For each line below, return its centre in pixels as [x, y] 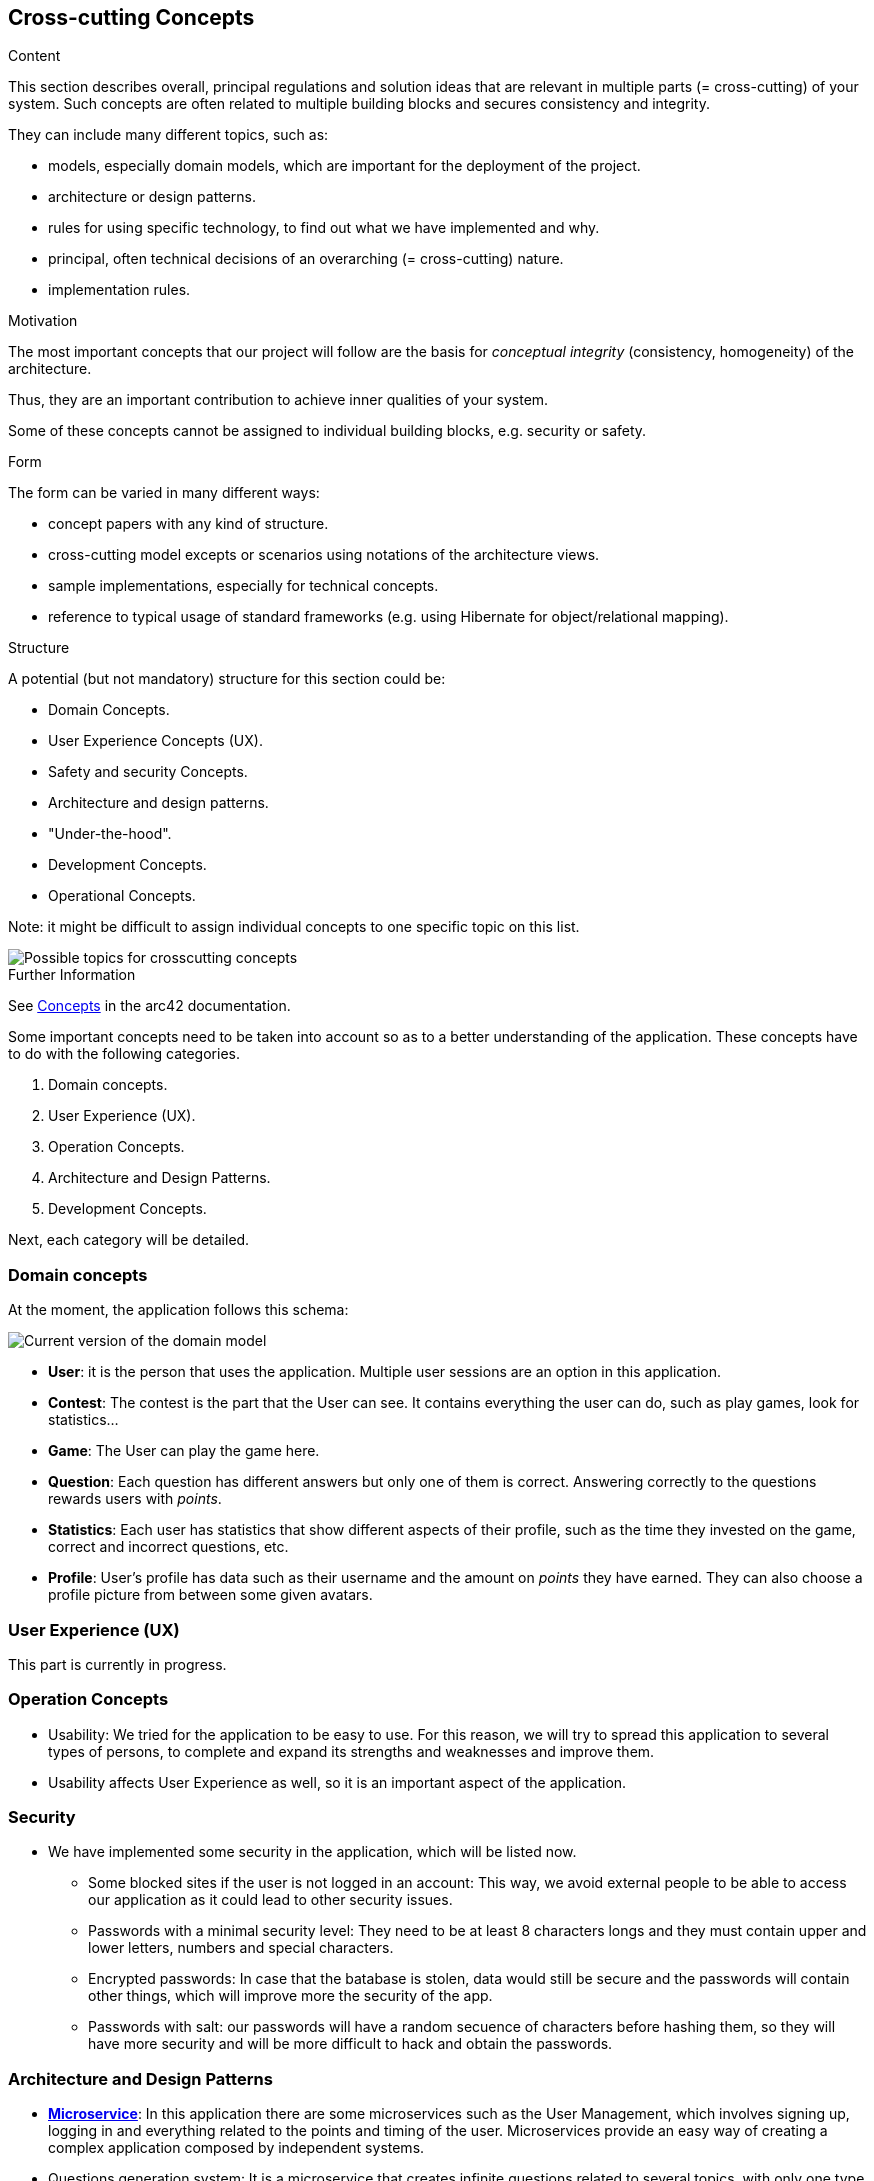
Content [34, 56]
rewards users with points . [135, 1499]
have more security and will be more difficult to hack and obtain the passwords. [350, 2044]
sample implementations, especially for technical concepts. [243, 586]
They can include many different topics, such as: [168, 135]
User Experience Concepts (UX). [155, 741]
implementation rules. [119, 290]
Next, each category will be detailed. [129, 1240]
